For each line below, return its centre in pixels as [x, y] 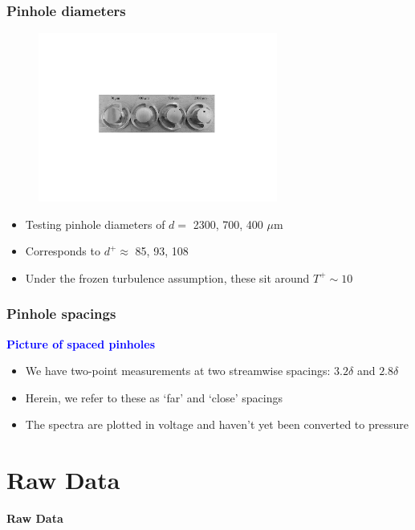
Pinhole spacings [61, 314]
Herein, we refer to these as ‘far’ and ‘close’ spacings [154, 397]
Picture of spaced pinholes [81, 343]
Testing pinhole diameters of [95, 224]
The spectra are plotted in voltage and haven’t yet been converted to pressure [217, 424]
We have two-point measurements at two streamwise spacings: [178, 371]
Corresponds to [63, 251]
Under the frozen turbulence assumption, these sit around [167, 277]
